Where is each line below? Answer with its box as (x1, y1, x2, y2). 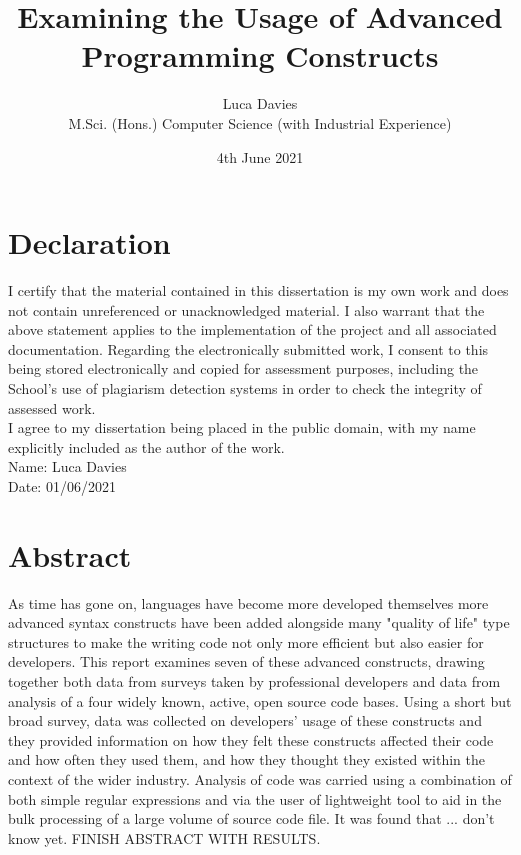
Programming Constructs (81, 35, 439, 76)
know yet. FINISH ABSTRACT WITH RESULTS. (8, 827, 321, 848)
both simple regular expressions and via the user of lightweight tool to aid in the (8, 788, 502, 809)
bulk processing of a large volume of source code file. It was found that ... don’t (8, 808, 495, 829)
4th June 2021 (216, 146, 304, 167)
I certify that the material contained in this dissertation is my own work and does (8, 280, 509, 301)
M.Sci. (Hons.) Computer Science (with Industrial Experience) (68, 112, 452, 133)
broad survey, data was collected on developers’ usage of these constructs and (8, 710, 482, 731)
